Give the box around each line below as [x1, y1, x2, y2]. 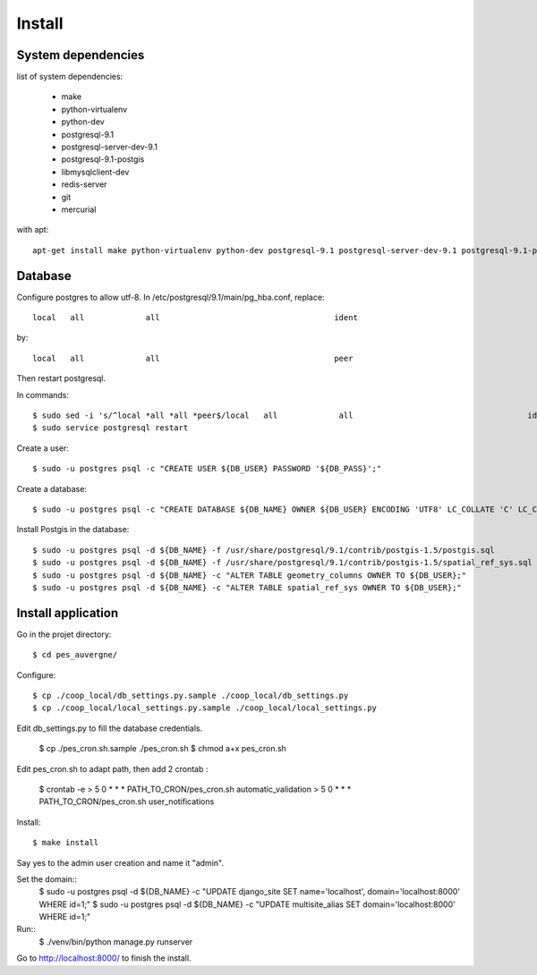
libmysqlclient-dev [61, 166, 130, 177]
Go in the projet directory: [16, 629, 112, 640]
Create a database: [16, 483, 87, 494]
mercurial [61, 204, 97, 215]
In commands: [16, 389, 70, 400]
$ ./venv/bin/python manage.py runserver [38, 936, 193, 947]
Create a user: [16, 443, 69, 454]
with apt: [16, 225, 49, 235]
